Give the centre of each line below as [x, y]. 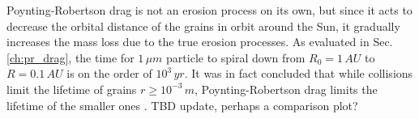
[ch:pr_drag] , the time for [71, 57]
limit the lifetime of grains [72, 89]
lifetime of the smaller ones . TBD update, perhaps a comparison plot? [182, 105]
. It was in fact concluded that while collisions [299, 73]
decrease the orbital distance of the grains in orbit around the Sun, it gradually [203, 25]
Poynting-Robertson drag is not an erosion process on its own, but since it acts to [209, 10]
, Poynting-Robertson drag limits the [286, 89]
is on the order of [109, 73]
